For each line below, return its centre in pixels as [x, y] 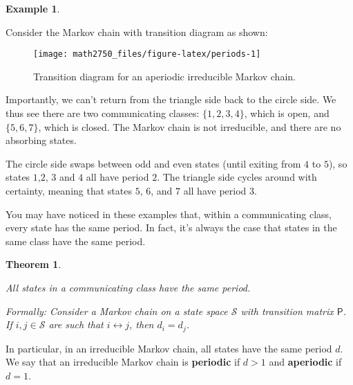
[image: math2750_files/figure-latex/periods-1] [147, 54]
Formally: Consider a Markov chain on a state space [117, 311]
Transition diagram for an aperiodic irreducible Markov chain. [164, 76]
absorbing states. [41, 140]
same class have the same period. [76, 241]
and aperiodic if [305, 362]
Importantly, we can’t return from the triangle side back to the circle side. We [171, 99]
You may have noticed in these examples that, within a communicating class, [169, 214]
